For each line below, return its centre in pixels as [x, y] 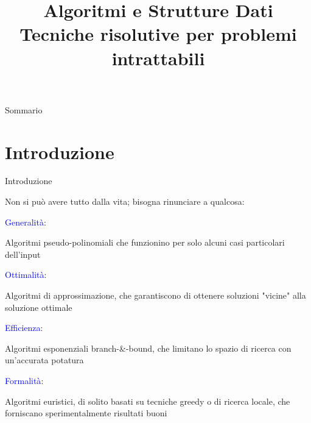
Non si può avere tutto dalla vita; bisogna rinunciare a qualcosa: [125, 201]
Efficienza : [24, 328]
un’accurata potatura [44, 360]
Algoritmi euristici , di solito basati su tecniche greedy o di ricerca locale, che [148, 401]
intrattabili [158, 58]
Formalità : [24, 380]
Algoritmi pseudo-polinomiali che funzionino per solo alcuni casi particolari [145, 242]
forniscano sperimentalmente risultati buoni [86, 413]
